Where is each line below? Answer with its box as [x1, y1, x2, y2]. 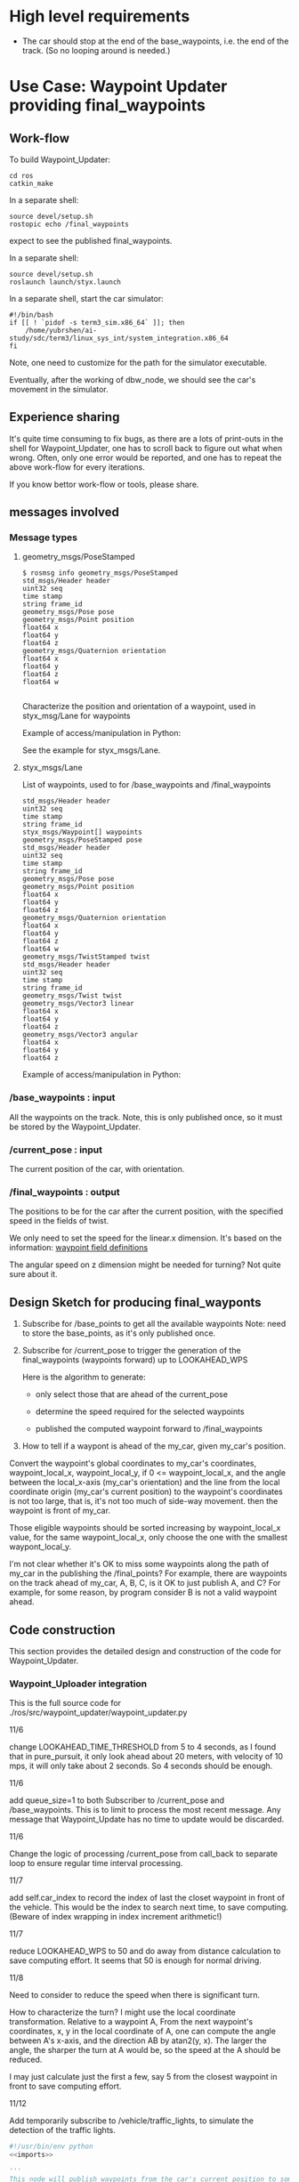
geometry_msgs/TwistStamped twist [21, 952, 150, 962]
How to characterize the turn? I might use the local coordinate [9, 2007, 236, 2017]
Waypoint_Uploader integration [9, 1677, 148, 1690]
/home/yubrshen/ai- [25, 326, 98, 335]
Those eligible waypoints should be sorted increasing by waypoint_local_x [9, 1523, 281, 1533]
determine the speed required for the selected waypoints [35, 1406, 245, 1417]
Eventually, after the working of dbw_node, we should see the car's [9, 374, 256, 384]
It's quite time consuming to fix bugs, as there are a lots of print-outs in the [9, 433, 284, 444]
